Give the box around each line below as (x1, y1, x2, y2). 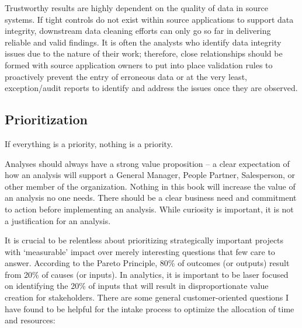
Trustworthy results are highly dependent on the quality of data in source (5, 2, 268, 13)
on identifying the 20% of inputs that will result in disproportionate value (5, 280, 269, 292)
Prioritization (5, 110, 88, 128)
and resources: (5, 314, 55, 326)
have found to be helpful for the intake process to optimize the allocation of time (5, 302, 294, 315)
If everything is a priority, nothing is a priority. (5, 137, 173, 149)
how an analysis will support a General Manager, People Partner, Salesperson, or (5, 169, 296, 181)
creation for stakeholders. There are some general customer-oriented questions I (5, 291, 289, 303)
